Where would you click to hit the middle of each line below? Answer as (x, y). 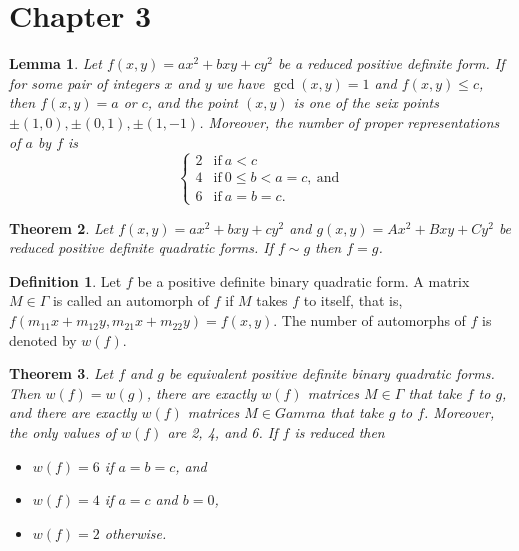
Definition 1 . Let (65, 280)
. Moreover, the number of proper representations (349, 121)
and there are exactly (73, 412)
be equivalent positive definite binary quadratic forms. (331, 373)
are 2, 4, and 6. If (222, 432)
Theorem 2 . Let (61, 227)
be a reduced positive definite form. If (391, 63)
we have (240, 82)
